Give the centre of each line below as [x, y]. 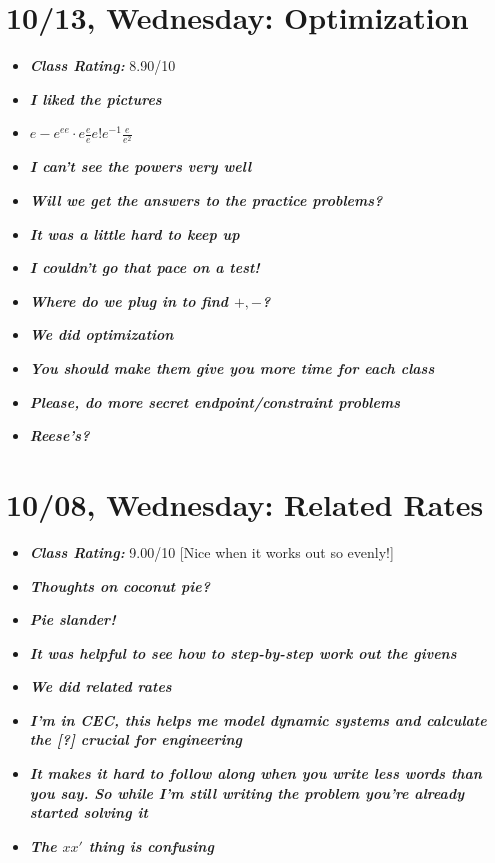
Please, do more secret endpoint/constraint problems [214, 401]
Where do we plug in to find [129, 300]
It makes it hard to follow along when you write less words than [255, 773]
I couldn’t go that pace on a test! [144, 267]
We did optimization [101, 334]
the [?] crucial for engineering [135, 739]
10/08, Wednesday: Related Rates [245, 503]
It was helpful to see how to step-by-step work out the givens [243, 652]
